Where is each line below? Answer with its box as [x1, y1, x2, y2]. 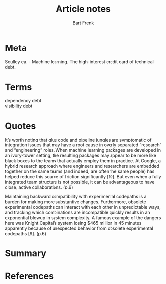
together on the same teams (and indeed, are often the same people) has [5, 168, 155, 174]
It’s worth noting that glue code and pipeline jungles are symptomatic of [5, 137, 152, 142]
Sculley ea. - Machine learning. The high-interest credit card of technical [5, 58, 154, 65]
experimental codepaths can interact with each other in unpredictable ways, [5, 204, 161, 210]
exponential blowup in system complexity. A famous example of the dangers [5, 214, 161, 221]
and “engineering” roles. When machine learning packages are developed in [5, 147, 161, 153]
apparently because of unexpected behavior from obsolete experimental [5, 225, 154, 231]
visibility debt [5, 103, 33, 109]
